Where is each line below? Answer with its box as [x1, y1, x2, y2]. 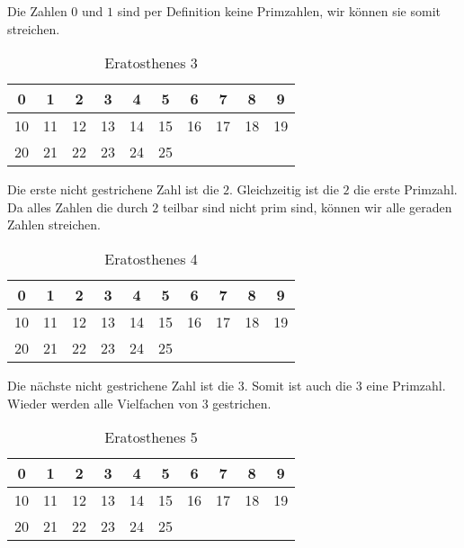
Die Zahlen [7, 2, 67, 20]
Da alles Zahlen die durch [7, 197, 148, 216]
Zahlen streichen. [7, 215, 101, 234]
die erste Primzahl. [353, 180, 458, 199]
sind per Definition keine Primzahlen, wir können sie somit [117, 2, 442, 20]
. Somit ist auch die [244, 375, 352, 394]
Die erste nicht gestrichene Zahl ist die [7, 180, 219, 199]
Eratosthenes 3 [104, 52, 198, 74]
